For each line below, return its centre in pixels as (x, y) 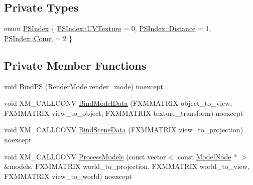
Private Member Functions (75, 65)
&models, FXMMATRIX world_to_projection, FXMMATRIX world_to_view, (127, 166)
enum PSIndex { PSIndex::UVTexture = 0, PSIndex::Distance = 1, (108, 28)
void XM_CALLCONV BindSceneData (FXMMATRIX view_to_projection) (124, 130)
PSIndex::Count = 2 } (38, 38)
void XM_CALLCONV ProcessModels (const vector (85, 156)
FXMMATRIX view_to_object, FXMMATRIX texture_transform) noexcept (124, 113)
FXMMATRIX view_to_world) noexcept (68, 176)
